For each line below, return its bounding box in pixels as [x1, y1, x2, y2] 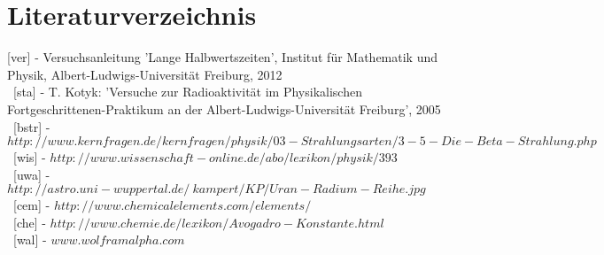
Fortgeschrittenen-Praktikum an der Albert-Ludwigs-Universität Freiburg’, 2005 [7, 99, 441, 118]
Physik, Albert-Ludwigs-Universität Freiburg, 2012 [7, 65, 283, 83]
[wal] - [12, 230, 47, 249]
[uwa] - [12, 165, 50, 183]
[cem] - [12, 196, 50, 214]
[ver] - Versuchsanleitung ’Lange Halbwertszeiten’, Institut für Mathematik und [7, 48, 438, 66]
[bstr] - [12, 117, 50, 135]
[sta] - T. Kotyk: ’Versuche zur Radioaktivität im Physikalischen [12, 82, 362, 101]
